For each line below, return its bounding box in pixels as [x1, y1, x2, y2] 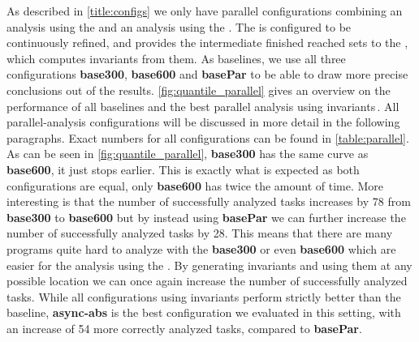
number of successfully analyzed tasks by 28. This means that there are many [6, 224, 393, 242]
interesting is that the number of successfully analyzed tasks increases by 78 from [6, 193, 411, 210]
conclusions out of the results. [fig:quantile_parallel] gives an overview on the [6, 81, 391, 98]
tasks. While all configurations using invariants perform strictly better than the [6, 288, 401, 305]
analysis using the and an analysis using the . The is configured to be [6, 18, 352, 35]
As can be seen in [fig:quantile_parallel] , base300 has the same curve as [6, 145, 369, 162]
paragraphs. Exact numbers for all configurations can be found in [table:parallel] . [6, 129, 409, 146]
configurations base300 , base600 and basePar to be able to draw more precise [6, 66, 408, 83]
